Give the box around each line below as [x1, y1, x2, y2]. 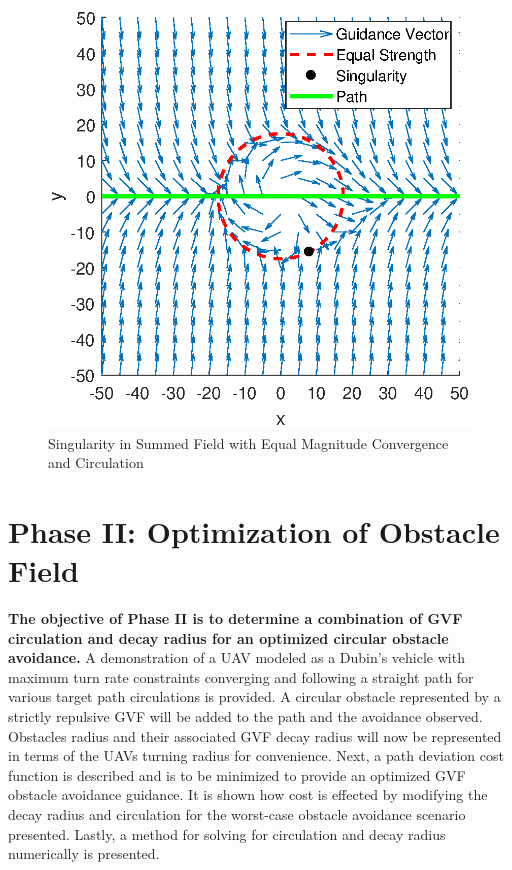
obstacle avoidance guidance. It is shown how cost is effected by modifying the [8, 784, 488, 805]
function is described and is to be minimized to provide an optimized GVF [8, 764, 466, 785]
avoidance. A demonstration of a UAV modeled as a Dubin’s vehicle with [8, 647, 465, 668]
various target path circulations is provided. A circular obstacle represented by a [8, 686, 501, 707]
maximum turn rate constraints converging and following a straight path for [8, 666, 474, 687]
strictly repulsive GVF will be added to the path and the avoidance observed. [8, 706, 483, 727]
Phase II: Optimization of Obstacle [8, 510, 500, 551]
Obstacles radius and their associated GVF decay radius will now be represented [8, 725, 502, 746]
